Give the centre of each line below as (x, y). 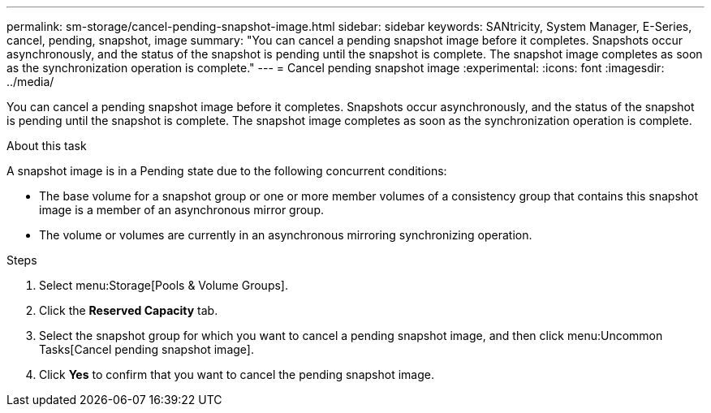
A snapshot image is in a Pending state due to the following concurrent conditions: (227, 171)
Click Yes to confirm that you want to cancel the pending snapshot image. (237, 374)
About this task (47, 146)
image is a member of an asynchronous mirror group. (181, 210)
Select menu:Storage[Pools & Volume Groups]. (164, 285)
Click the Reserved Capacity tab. (129, 310)
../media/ (30, 82)
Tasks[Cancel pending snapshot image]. (147, 349)
